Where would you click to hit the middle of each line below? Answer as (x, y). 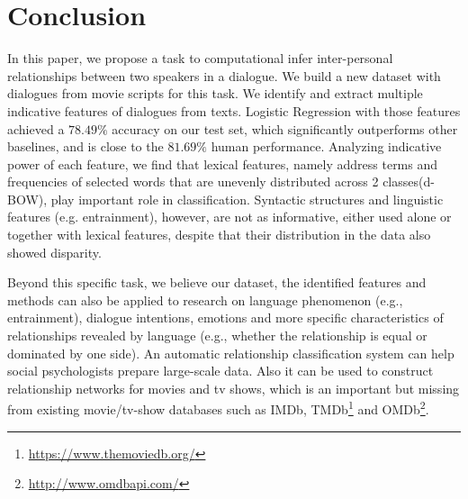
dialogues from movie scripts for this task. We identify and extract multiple (215, 93)
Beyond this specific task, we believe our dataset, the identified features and (217, 282)
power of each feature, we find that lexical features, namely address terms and (223, 163)
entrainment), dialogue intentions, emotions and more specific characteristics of (225, 318)
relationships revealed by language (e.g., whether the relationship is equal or (217, 336)
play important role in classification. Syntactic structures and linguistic (247, 199)
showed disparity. (54, 252)
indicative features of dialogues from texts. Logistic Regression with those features (234, 110)
